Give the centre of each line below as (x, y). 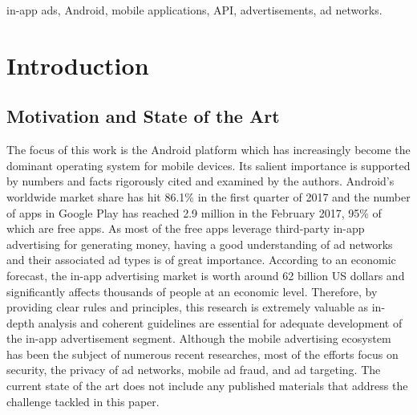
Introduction (78, 65)
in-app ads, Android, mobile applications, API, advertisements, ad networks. (194, 10)
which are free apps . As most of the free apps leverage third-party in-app (186, 228)
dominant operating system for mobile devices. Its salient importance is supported (208, 165)
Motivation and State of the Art (143, 116)
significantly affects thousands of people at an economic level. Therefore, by (192, 291)
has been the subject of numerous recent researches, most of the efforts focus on (202, 354)
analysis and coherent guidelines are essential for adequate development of (220, 322)
